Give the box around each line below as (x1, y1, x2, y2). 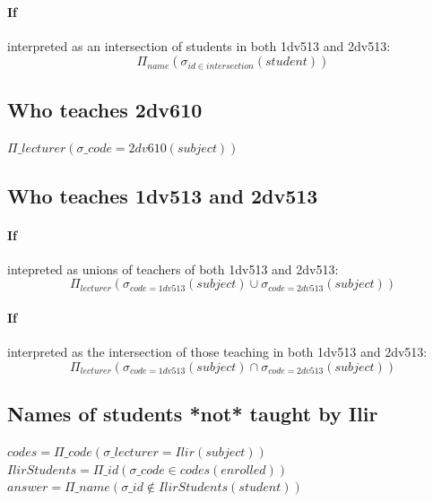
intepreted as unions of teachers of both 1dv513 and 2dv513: (7, 259, 339, 278)
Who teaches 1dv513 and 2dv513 (7, 181, 318, 209)
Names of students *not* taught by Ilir (7, 400, 378, 428)
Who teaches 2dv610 (7, 95, 203, 123)
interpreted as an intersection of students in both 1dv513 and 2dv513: (7, 36, 391, 55)
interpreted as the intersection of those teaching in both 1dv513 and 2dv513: (7, 342, 428, 361)
